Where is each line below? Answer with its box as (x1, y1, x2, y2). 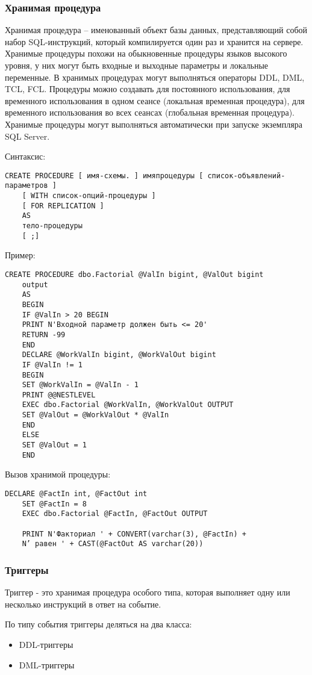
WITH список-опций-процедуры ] (30, 191, 156, 201)
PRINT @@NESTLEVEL (22, 390, 96, 399)
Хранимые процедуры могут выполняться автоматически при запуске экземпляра (5, 117, 302, 130)
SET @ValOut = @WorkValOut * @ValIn (22, 411, 169, 420)
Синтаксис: (5, 150, 46, 163)
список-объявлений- (207, 171, 285, 180)
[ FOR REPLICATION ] (22, 201, 104, 210)
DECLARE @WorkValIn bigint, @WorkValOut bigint (22, 350, 216, 359)
